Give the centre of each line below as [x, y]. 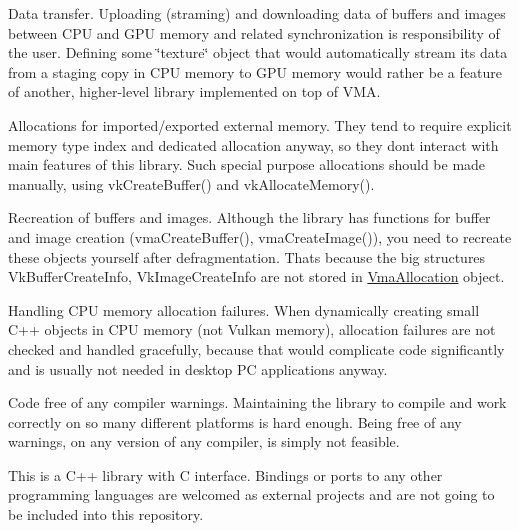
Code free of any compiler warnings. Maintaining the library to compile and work [257, 402]
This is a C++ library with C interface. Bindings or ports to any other [225, 474]
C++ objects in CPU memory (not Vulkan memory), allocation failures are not [252, 329]
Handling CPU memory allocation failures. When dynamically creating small [244, 309]
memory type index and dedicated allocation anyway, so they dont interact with [253, 144]
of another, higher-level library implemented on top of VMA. [194, 91]
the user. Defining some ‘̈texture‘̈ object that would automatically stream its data [258, 52]
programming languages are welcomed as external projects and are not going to [251, 494]
